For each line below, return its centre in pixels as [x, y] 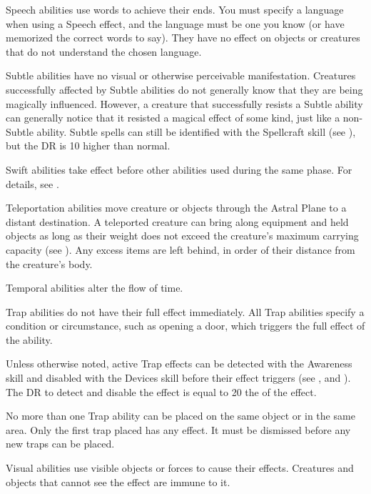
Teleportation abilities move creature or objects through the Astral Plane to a [176, 208]
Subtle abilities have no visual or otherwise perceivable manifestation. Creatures [181, 75]
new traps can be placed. [60, 444]
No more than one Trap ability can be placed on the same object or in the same [181, 416]
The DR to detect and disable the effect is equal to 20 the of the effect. [161, 391]
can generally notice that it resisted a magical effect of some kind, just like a [173, 118]
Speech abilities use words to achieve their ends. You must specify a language [175, 9]
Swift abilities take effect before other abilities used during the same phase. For [179, 169]
